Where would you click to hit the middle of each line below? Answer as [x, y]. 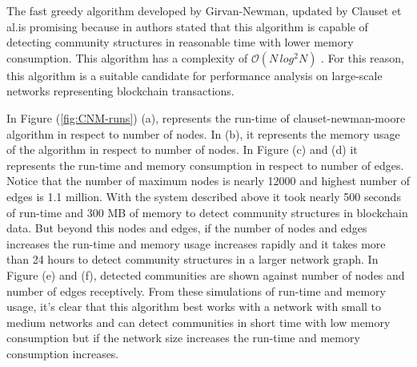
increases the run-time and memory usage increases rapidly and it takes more [196, 243]
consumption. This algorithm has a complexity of [127, 57]
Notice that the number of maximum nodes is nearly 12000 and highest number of [208, 181]
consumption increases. [63, 353]
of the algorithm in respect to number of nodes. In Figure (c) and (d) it [182, 149]
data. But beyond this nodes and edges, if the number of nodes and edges [187, 228]
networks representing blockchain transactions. [120, 91]
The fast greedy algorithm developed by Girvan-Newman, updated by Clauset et [204, 10]
